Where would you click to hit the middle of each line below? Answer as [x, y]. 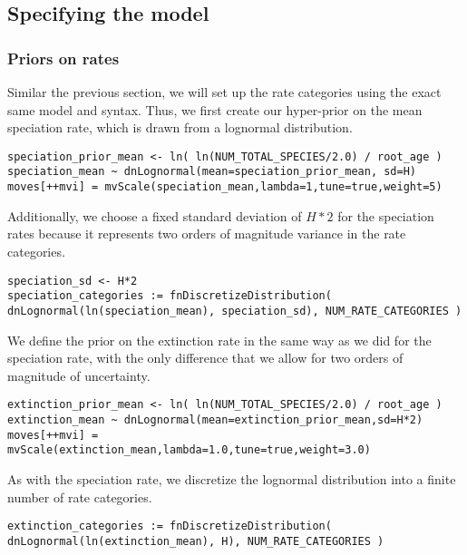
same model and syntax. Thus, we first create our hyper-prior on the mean [215, 109]
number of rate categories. [80, 497]
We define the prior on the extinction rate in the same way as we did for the [219, 340]
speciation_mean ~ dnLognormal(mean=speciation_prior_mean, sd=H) [212, 172]
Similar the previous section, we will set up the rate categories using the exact [224, 92]
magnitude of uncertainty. [79, 375]
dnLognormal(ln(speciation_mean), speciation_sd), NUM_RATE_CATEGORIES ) [235, 311]
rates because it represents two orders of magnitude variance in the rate [207, 234]
